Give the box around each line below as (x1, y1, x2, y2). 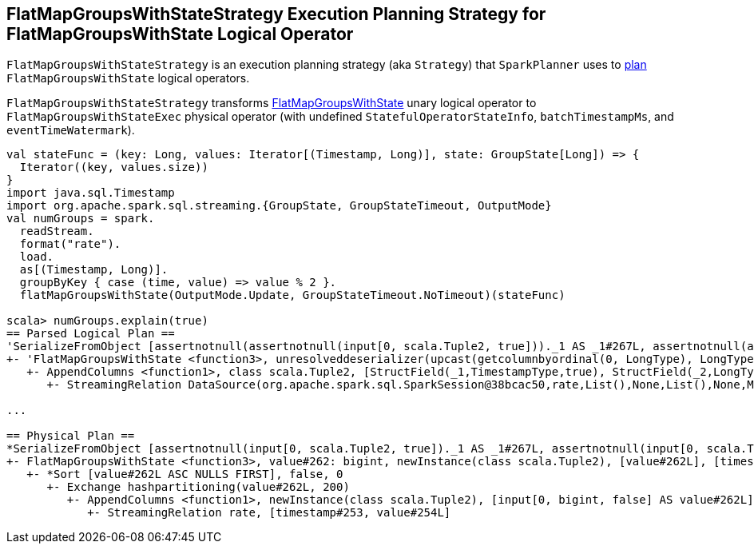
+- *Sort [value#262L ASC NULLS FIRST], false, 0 (26, 468, 343, 481)
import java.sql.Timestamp (6, 186, 175, 200)
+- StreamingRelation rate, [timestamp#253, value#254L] (87, 506, 451, 520)
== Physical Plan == (6, 429, 135, 443)
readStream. (19, 225, 94, 238)
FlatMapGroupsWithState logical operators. (6, 71, 250, 86)
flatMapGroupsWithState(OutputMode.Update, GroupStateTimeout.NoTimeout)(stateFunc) (19, 289, 565, 302)
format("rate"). (19, 237, 121, 251)
